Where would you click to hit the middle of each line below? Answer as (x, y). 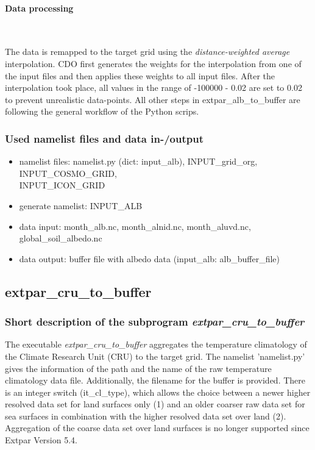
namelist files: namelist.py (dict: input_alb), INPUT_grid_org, (138, 161)
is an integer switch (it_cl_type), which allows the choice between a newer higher (158, 392)
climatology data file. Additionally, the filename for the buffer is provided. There (155, 380)
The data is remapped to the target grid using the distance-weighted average (147, 52)
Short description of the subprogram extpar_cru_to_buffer (155, 322)
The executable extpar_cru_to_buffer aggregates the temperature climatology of (156, 344)
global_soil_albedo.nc (61, 238)
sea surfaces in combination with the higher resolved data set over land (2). (146, 416)
